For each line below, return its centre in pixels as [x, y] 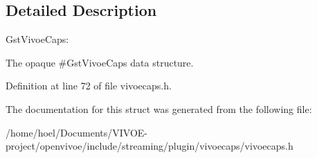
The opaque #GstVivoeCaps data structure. [100, 62]
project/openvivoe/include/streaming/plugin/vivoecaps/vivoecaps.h [150, 146]
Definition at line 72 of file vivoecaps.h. [89, 86]
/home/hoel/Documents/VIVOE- [77, 132]
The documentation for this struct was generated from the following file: [159, 108]
